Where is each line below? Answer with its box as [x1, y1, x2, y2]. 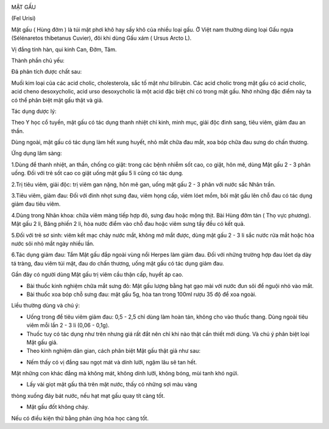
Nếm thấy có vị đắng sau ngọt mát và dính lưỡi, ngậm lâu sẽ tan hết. [26, 358, 197, 366]
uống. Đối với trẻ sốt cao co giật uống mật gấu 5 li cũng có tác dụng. [11, 170, 184, 177]
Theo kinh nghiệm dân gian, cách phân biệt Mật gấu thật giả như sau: [26, 347, 201, 355]
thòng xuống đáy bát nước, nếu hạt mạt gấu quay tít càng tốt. [11, 392, 165, 399]
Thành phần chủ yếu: [11, 57, 65, 64]
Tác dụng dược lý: [11, 107, 57, 115]
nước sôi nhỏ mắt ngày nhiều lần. [11, 240, 94, 247]
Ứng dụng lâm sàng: [11, 150, 62, 157]
